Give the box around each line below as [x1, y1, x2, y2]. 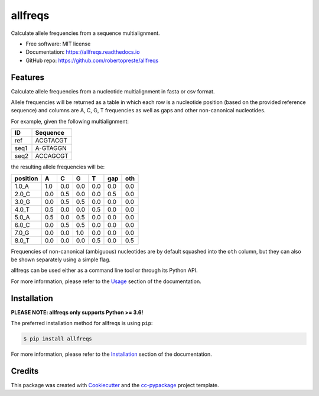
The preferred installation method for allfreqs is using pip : [11, 320, 153, 327]
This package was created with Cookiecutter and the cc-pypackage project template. [11, 381, 219, 388]
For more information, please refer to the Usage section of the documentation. [11, 278, 201, 285]
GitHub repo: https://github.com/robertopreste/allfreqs [25, 57, 159, 64]
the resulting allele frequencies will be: [11, 163, 105, 171]
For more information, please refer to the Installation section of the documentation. [11, 350, 212, 358]
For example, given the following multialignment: [11, 118, 129, 125]
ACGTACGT [35, 137, 68, 145]
